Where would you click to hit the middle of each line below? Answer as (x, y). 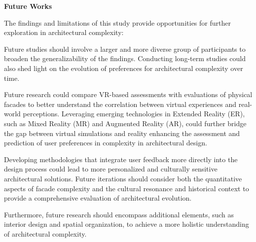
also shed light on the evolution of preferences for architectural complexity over (124, 68)
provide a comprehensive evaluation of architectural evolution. (98, 198)
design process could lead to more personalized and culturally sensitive (111, 169)
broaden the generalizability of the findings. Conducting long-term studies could (125, 58)
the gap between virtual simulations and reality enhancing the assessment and (122, 133)
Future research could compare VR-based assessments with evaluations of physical (128, 94)
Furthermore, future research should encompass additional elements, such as (119, 214)
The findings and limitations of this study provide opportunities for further (117, 22)
